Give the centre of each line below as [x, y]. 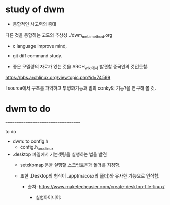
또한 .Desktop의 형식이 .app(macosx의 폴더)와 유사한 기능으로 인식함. [90, 176]
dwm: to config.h [30, 141]
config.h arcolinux [37, 148]
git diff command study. [37, 56]
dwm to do [28, 109]
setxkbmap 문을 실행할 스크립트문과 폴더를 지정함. [70, 165]
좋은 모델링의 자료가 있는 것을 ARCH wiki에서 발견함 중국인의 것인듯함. [80, 67]
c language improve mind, [40, 46]
